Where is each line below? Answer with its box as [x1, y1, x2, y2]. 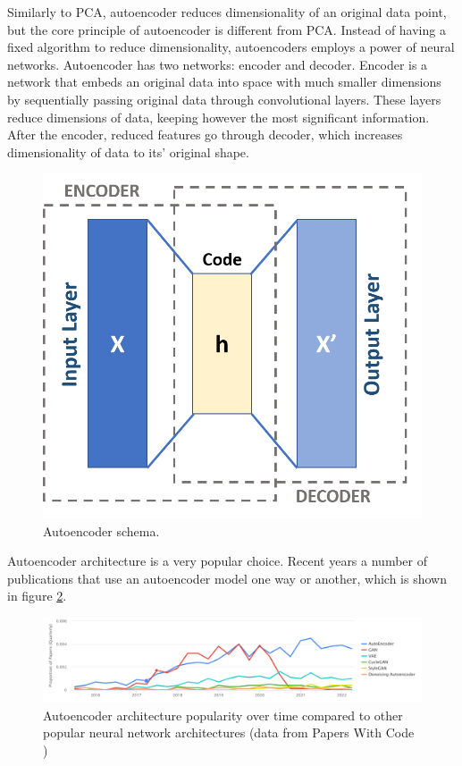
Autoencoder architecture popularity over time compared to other [43, 705, 403, 724]
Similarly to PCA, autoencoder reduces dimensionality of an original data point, [7, 3, 447, 21]
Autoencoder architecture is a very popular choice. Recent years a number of [7, 551, 427, 570]
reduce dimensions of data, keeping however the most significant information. [7, 107, 430, 126]
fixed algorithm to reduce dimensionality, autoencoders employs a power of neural [7, 38, 455, 56]
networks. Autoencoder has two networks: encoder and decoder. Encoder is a [7, 55, 428, 73]
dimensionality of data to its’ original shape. [7, 142, 249, 161]
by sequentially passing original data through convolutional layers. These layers [7, 89, 441, 108]
